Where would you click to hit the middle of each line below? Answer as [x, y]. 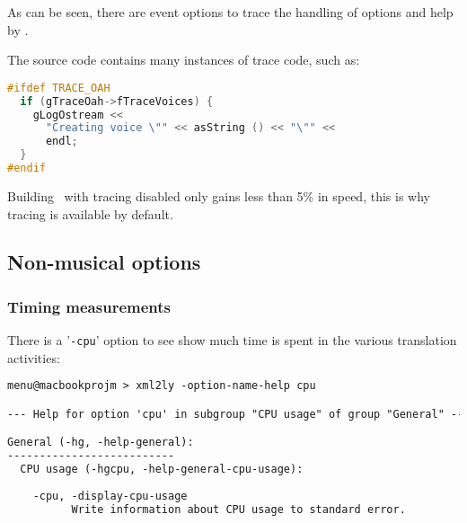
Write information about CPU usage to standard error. [238, 509]
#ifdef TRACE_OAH [59, 88]
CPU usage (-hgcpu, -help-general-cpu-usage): [162, 470]
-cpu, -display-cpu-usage [110, 496]
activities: [34, 357]
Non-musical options [104, 262]
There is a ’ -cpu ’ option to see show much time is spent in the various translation [232, 340]
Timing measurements [89, 306]
